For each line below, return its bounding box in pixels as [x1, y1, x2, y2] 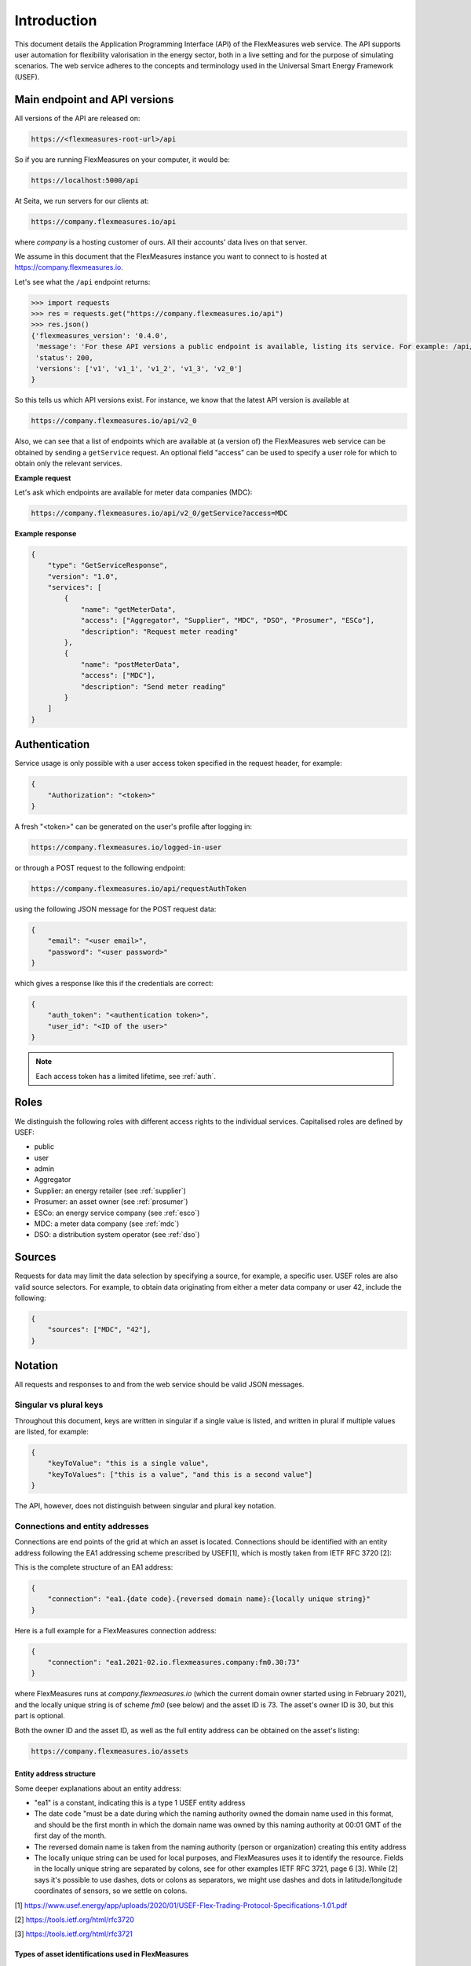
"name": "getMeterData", [80, 605, 177, 613]
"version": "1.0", [47, 572, 119, 581]
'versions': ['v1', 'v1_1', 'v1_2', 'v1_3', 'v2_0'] [35, 364, 243, 374]
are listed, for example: [14, 1427, 89, 1436]
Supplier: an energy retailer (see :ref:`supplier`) [34, 1186, 186, 1195]
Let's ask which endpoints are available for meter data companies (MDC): [14, 488, 253, 497]
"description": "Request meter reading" [80, 627, 239, 636]
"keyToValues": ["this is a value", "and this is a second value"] [47, 1470, 313, 1478]
